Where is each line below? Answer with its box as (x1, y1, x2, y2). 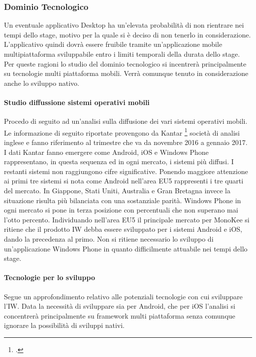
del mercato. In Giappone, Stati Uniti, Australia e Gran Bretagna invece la (4, 185, 230, 195)
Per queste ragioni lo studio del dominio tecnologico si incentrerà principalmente (4, 58, 247, 69)
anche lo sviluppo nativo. (4, 77, 79, 88)
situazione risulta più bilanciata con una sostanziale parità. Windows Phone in (4, 195, 241, 205)
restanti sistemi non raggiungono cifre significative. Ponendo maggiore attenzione (4, 166, 248, 176)
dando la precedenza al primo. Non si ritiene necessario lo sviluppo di (4, 233, 214, 244)
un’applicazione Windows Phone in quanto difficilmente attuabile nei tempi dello (4, 243, 248, 253)
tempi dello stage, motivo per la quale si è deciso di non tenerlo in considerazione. (4, 29, 251, 39)
